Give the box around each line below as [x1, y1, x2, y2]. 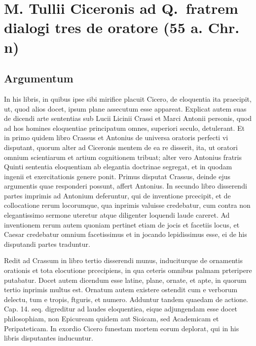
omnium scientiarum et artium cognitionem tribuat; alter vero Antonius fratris [4, 152, 242, 162]
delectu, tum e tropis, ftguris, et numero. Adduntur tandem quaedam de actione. [4, 294, 248, 304]
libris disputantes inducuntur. [4, 333, 93, 343]
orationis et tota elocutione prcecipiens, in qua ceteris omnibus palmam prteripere [4, 265, 252, 275]
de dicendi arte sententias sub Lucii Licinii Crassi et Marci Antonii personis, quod [4, 113, 252, 123]
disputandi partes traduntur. [4, 238, 90, 249]
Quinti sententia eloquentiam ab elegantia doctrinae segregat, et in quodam [4, 161, 232, 172]
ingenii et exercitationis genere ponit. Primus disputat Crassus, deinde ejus [4, 171, 231, 181]
